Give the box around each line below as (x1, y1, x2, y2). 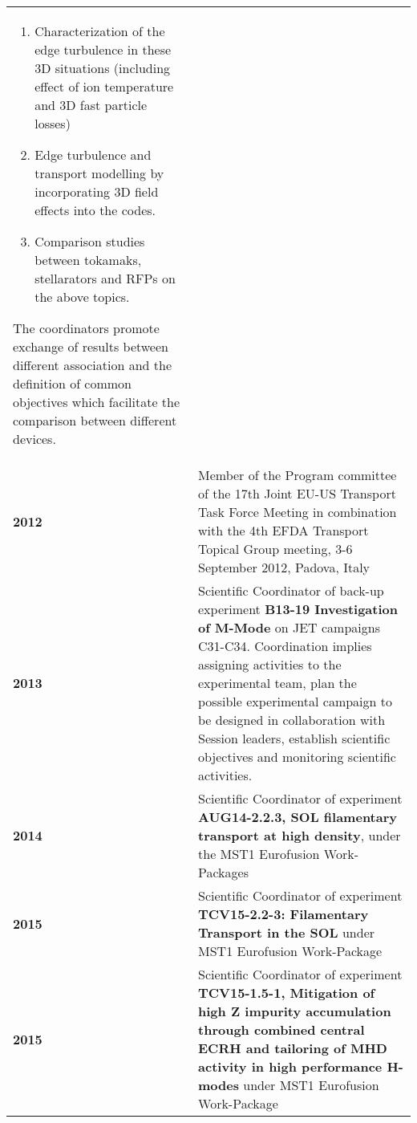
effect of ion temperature (34, 77, 174, 96)
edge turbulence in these (34, 40, 172, 59)
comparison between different (13, 411, 177, 429)
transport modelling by (34, 164, 164, 182)
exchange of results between (13, 337, 168, 356)
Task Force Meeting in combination (198, 503, 397, 521)
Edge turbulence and (34, 145, 152, 164)
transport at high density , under (198, 826, 401, 844)
